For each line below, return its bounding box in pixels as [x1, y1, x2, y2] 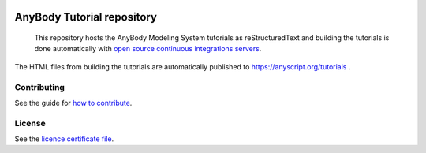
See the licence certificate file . [14, 134, 114, 144]
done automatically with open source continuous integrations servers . [34, 44, 262, 54]
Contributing [14, 81, 65, 92]
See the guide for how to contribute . [14, 98, 133, 107]
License [14, 118, 47, 129]
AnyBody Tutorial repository [14, 10, 158, 24]
